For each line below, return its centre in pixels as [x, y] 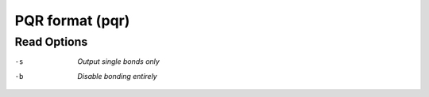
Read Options [51, 42]
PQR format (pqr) [72, 21]
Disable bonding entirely [118, 76]
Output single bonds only [119, 62]
